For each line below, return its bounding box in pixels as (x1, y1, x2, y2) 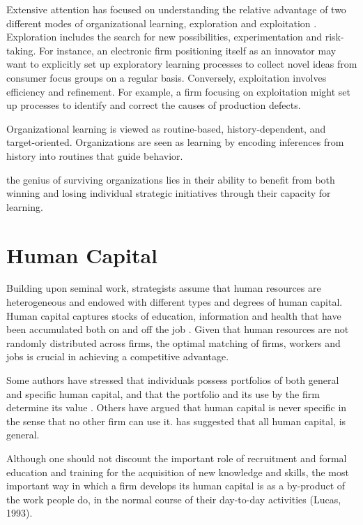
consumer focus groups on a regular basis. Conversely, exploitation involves (6, 70, 327, 84)
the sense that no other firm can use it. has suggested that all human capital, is (6, 413, 346, 428)
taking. (6, 43, 36, 57)
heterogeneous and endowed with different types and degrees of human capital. (6, 295, 343, 309)
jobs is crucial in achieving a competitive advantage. (6, 349, 229, 364)
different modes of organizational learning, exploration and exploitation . (6, 15, 317, 30)
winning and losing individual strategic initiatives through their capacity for (6, 186, 331, 200)
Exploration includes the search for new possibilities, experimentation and (6, 29, 323, 44)
